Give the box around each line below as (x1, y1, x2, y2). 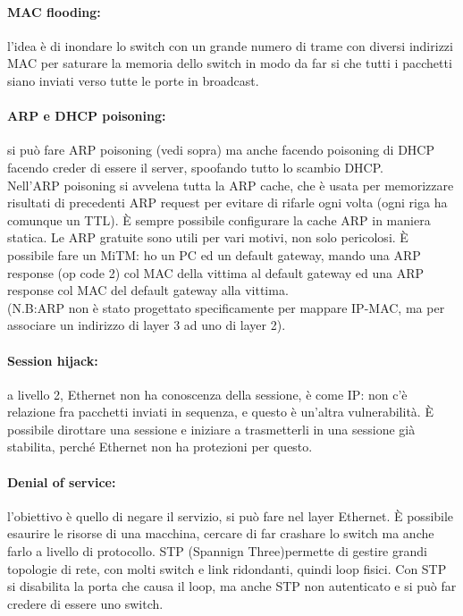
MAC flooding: (7, 2, 101, 21)
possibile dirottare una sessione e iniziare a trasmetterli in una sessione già (7, 419, 416, 438)
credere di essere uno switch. (7, 594, 164, 612)
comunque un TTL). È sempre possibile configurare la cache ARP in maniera (7, 210, 431, 229)
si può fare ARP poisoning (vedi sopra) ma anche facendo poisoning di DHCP (7, 140, 434, 159)
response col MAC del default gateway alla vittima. (7, 281, 289, 300)
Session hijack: (7, 350, 98, 369)
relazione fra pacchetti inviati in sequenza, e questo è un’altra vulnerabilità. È (7, 402, 434, 421)
